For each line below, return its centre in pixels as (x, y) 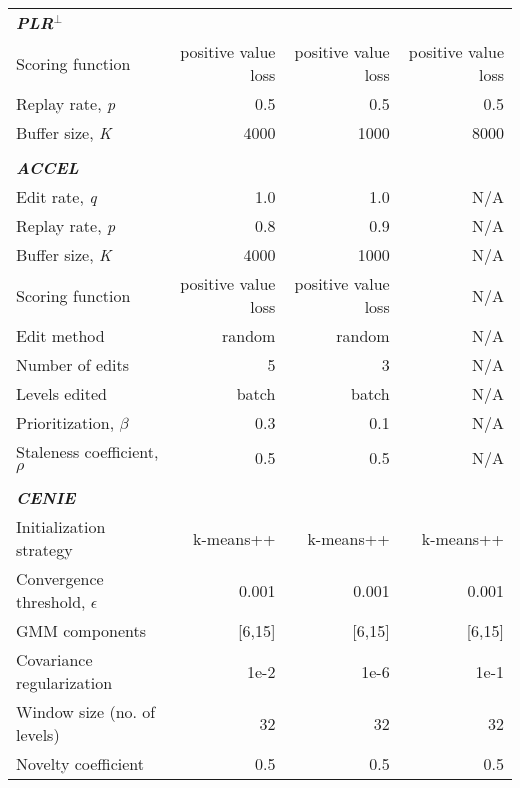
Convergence (60, 578)
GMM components (81, 630)
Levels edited (61, 393)
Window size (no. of (86, 711)
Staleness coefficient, (87, 451)
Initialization (61, 526)
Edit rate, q (56, 196)
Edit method (60, 335)
